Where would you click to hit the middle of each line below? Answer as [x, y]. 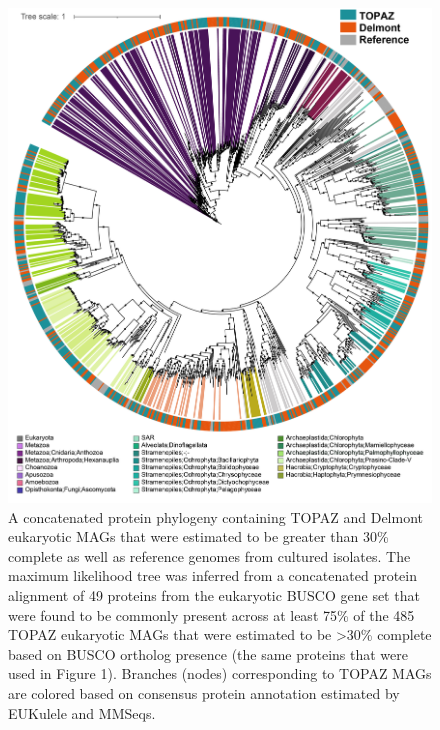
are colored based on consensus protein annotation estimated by [204, 693]
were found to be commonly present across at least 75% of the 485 [211, 614]
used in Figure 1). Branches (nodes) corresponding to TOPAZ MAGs [220, 673]
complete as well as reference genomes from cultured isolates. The [209, 555]
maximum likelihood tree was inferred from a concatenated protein [212, 575]
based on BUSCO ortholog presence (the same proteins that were [208, 653]
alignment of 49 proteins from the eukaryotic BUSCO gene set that [214, 595]
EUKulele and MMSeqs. [82, 712]
